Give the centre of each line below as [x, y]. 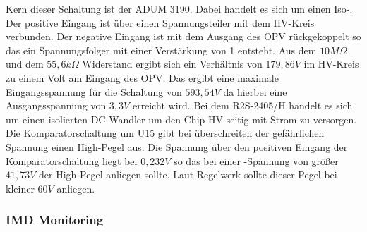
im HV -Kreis [331, 64]
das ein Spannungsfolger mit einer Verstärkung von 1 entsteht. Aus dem [161, 50]
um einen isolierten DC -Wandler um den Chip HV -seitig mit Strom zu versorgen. [181, 119]
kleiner [20, 188]
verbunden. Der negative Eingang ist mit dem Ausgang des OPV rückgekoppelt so [183, 36]
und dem [25, 64]
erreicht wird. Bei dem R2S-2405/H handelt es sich [242, 105]
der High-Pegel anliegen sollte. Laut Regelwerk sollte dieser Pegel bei [188, 175]
